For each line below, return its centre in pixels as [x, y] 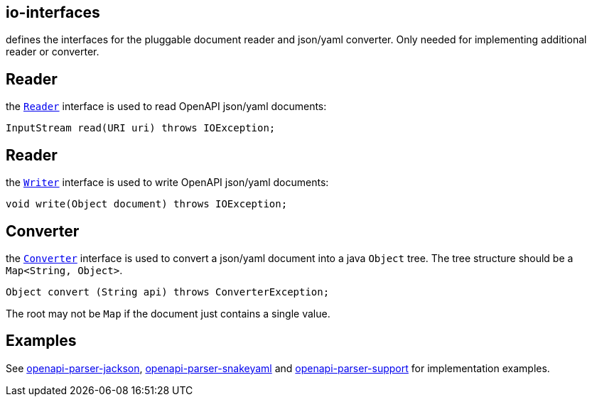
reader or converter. [53, 52]
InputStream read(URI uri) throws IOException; [141, 128]
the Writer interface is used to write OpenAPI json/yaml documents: [167, 183]
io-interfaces [53, 12]
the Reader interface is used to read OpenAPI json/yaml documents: [166, 107]
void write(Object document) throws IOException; [147, 204]
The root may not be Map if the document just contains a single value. [168, 313]
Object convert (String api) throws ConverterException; [168, 292]
